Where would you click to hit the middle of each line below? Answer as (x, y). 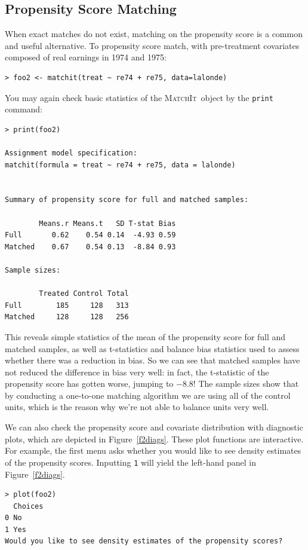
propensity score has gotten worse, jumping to (89, 384)
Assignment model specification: (71, 153)
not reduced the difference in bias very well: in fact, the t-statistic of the (137, 372)
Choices (28, 506)
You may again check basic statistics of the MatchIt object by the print (139, 97)
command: (24, 109)
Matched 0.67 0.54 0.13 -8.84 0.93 (90, 247)
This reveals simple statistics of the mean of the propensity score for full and (145, 336)
